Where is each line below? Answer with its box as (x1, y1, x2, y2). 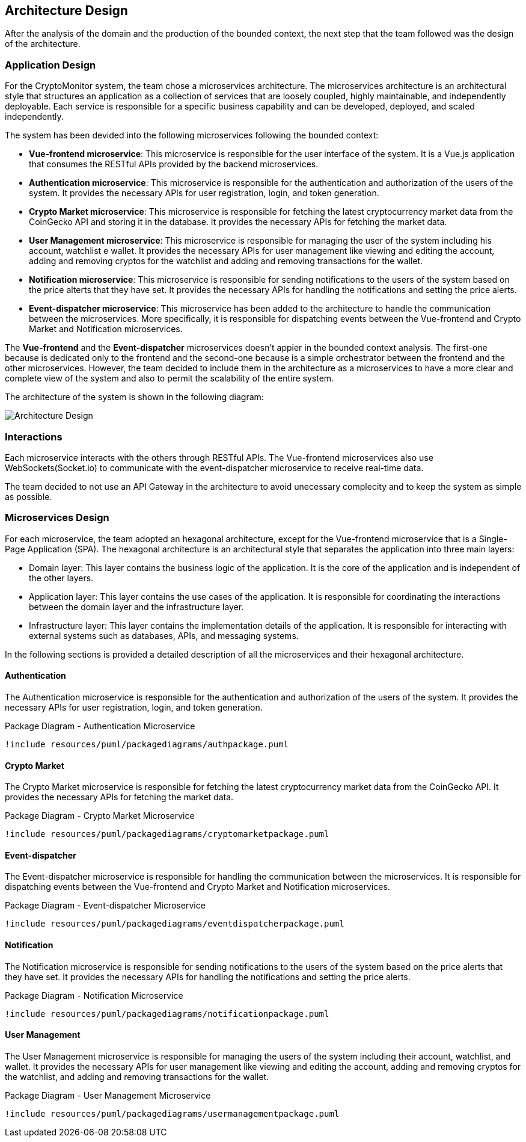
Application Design (5, 58, 96, 71)
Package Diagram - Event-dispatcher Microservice (5, 900, 206, 911)
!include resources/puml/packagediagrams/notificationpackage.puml (5, 1008, 329, 1019)
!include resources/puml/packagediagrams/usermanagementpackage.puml (5, 1108, 340, 1119)
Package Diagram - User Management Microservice (5, 1090, 211, 1100)
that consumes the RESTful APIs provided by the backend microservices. (29, 159, 319, 170)
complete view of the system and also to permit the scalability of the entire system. (5, 373, 334, 384)
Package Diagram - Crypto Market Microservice (5, 810, 195, 821)
